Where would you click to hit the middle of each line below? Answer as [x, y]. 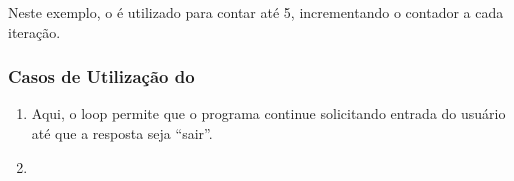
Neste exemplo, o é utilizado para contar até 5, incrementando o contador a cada [256, 12]
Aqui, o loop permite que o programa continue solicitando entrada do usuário [268, 113]
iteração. [34, 31]
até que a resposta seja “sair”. [122, 133]
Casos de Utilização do [101, 76]
